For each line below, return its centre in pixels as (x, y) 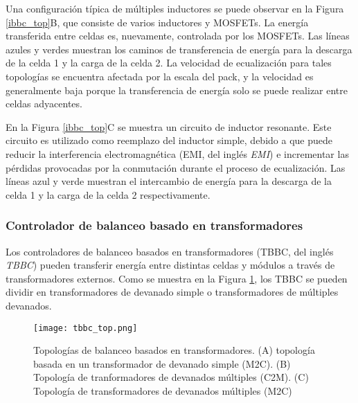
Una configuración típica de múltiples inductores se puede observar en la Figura (175, 8)
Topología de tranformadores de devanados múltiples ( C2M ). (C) (171, 377)
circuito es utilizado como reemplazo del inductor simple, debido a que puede (169, 140)
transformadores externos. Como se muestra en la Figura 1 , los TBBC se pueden (177, 278)
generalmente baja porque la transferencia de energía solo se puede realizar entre (177, 90)
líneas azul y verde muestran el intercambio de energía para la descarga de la (169, 181)
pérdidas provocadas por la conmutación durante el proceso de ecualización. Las (176, 167)
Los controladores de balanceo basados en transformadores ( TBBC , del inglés (170, 251)
